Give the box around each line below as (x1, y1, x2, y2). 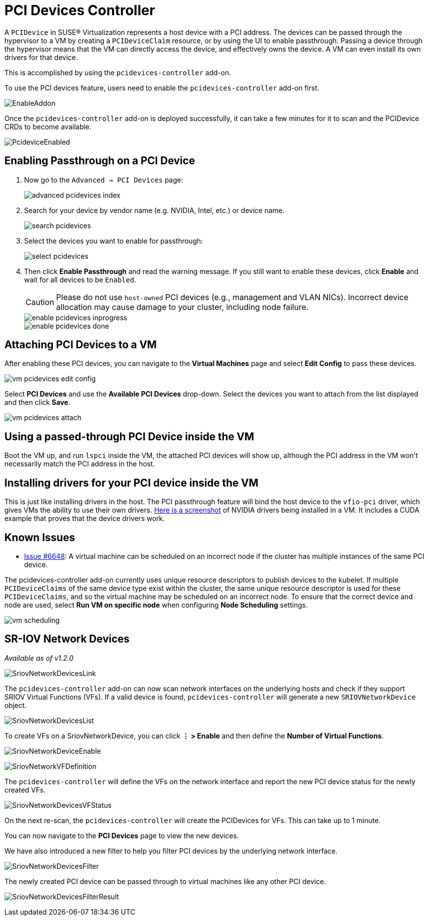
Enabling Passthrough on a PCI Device (4, 154, 195, 167)
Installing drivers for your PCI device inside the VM (4, 476, 258, 489)
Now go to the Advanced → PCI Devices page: (24, 175, 183, 184)
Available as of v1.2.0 (4, 653, 74, 662)
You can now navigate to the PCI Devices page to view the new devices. (4, 831, 239, 840)
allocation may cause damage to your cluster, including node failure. (56, 302, 309, 312)
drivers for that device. (4, 53, 78, 61)
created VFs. (4, 785, 46, 794)
